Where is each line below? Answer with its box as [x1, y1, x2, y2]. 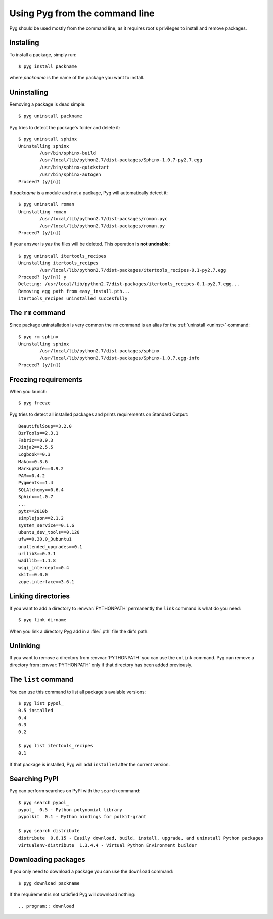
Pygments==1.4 [18, 480, 53, 486]
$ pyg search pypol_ [18, 800, 69, 806]
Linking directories [9, 592, 70, 601]
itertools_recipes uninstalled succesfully [18, 296, 128, 301]
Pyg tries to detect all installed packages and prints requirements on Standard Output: [9, 411, 188, 417]
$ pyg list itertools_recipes [18, 743, 94, 749]
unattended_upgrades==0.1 [18, 544, 83, 549]
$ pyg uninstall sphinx [18, 136, 77, 142]
